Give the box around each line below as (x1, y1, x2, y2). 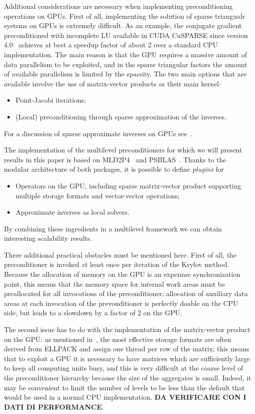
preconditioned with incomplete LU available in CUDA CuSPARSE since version (4, 30, 248, 40)
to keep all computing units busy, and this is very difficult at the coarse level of (4, 363, 243, 373)
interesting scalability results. (4, 233, 92, 243)
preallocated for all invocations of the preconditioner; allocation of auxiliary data (4, 288, 248, 299)
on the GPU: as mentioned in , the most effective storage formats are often (4, 334, 231, 344)
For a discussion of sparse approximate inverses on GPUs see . (4, 128, 192, 138)
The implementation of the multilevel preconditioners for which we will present (4, 145, 242, 155)
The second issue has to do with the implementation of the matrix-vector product (4, 324, 251, 335)
